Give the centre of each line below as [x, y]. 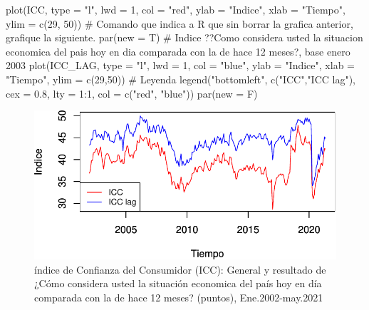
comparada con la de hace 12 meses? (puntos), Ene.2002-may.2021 [179, 297]
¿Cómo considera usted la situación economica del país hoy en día [178, 283]
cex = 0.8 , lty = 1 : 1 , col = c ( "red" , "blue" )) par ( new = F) [132, 93]
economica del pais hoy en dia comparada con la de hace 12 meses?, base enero [178, 51]
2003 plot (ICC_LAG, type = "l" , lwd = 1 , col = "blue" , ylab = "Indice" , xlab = [180, 65]
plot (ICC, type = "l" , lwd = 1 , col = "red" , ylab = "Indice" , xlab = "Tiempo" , [176, 9]
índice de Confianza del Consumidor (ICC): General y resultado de [180, 269]
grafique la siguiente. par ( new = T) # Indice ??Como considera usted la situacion [184, 37]
